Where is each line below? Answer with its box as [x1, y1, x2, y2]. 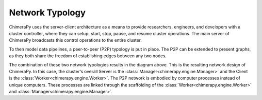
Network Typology [9, 7, 86, 18]
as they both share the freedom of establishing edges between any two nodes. [9, 53, 167, 59]
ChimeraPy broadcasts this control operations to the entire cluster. [9, 37, 142, 43]
